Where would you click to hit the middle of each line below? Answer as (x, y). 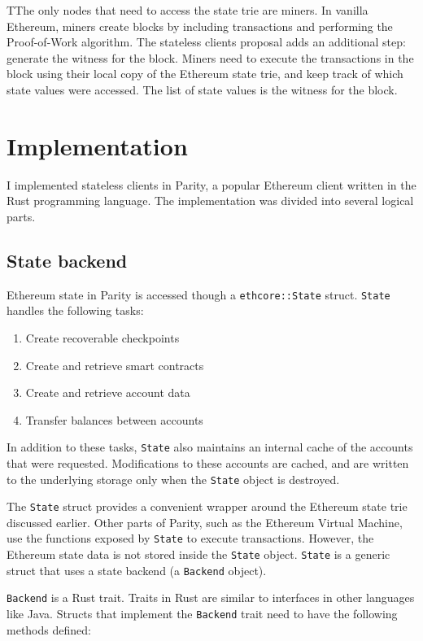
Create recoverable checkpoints (102, 337)
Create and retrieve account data (108, 392)
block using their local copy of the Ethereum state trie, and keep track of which (205, 74)
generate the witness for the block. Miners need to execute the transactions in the (210, 57)
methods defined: (49, 629)
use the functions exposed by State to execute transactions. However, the (190, 538)
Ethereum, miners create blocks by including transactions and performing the (200, 26)
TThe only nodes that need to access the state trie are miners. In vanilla (188, 10)
